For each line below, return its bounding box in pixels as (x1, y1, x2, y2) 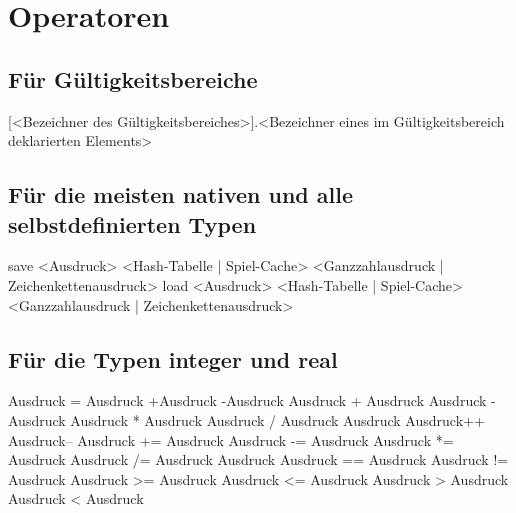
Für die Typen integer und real (8, 343, 338, 374)
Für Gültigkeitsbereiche (8, 63, 258, 94)
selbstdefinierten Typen (8, 208, 257, 239)
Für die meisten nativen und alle (8, 179, 354, 210)
